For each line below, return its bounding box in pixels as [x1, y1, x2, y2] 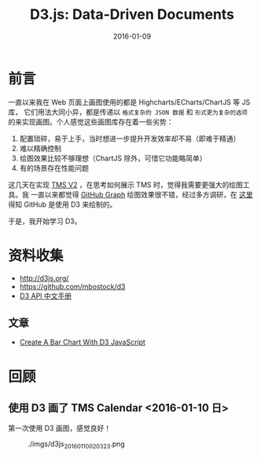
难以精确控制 [19, 143, 61, 153]
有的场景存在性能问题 [19, 163, 89, 172]
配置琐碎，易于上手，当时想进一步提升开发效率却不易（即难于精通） [19, 134, 241, 143]
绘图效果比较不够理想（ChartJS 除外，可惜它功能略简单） [19, 153, 207, 163]
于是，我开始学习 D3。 [8, 216, 82, 226]
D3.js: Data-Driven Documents [30, 6, 234, 24]
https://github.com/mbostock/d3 [19, 282, 126, 291]
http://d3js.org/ [19, 273, 69, 282]
